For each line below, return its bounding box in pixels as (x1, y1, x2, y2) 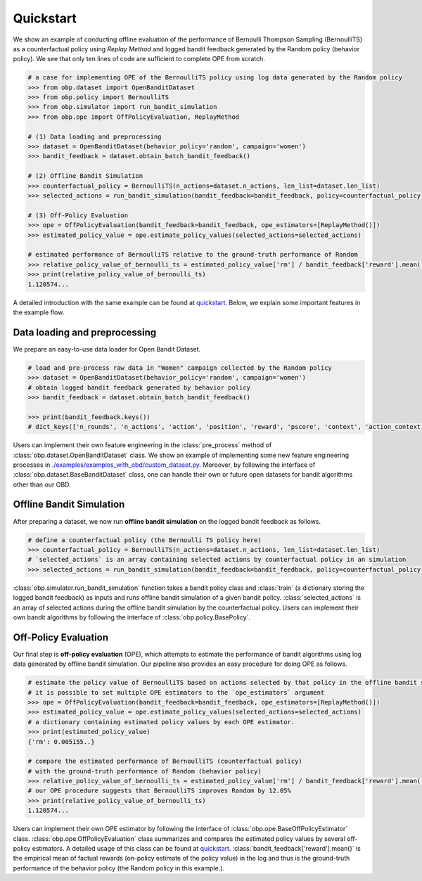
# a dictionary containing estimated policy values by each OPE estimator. (27, 718, 295, 726)
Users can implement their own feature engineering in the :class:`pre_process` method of (13, 441, 272, 449)
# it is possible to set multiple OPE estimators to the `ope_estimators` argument (27, 688, 325, 696)
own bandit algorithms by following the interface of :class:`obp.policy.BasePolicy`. (13, 612, 251, 622)
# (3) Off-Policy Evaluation (27, 211, 129, 219)
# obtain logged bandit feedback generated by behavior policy (27, 383, 251, 392)
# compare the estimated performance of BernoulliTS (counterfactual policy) (27, 757, 302, 766)
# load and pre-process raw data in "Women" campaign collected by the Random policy (27, 364, 332, 372)
